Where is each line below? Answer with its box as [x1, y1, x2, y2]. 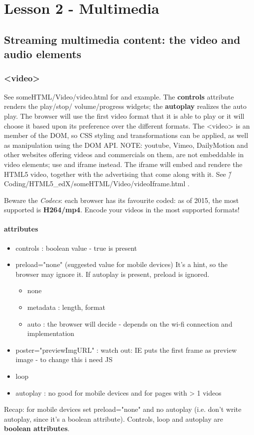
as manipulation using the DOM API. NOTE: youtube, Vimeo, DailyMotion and [4, 139, 248, 150]
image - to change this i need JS [15, 354, 113, 365]
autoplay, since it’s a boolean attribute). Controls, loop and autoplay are [4, 413, 223, 424]
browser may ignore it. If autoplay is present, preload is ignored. [15, 268, 210, 279]
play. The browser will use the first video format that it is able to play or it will [4, 110, 245, 121]
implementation [27, 328, 74, 338]
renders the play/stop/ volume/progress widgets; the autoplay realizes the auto [4, 101, 247, 111]
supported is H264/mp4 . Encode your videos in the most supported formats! [4, 204, 240, 215]
